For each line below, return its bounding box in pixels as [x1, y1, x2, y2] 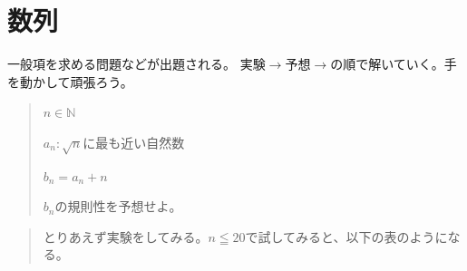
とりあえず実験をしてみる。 [43, 227, 209, 246]
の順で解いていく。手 [330, 54, 457, 73]
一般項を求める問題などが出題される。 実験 [7, 54, 266, 73]
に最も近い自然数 [83, 132, 185, 151]
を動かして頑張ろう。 [7, 72, 133, 91]
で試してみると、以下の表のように [245, 227, 448, 246]
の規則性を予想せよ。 [54, 197, 182, 216]
